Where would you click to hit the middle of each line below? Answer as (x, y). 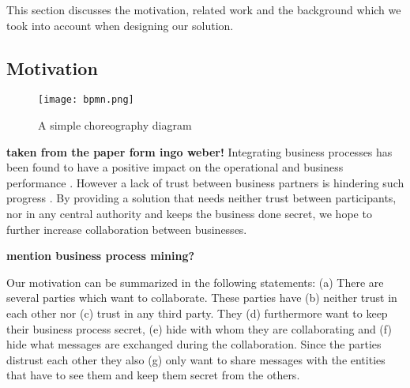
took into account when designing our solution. (120, 25)
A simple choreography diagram (115, 125)
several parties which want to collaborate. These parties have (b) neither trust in (202, 298)
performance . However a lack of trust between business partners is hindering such (205, 182)
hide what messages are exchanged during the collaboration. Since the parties (194, 344)
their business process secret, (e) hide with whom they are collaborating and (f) (199, 328)
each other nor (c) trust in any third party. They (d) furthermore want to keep (197, 313)
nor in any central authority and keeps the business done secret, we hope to (189, 214)
